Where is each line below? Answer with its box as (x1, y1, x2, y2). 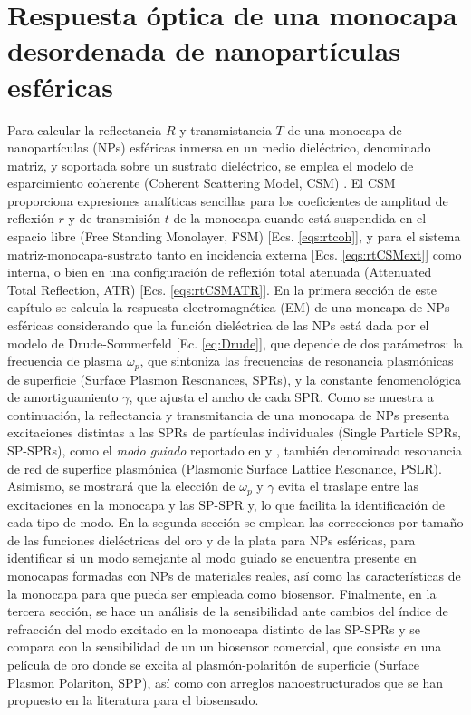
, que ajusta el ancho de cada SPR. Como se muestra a (129, 387, 434, 406)
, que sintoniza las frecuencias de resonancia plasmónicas (139, 351, 454, 370)
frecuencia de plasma (7, 351, 123, 370)
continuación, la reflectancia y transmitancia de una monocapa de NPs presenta (7, 405, 450, 424)
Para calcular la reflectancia (7, 120, 162, 139)
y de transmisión (68, 209, 161, 228)
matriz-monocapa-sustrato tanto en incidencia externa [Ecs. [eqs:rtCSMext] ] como (7, 244, 462, 263)
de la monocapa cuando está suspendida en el (173, 209, 427, 228)
